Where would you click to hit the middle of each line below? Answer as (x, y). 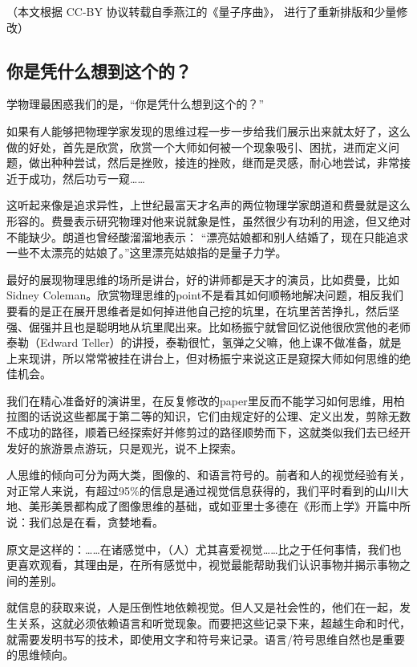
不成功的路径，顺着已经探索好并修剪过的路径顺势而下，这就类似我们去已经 (203, 432)
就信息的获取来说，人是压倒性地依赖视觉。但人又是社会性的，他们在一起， (203, 607)
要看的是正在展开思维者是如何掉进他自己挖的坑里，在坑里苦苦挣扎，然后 (197, 310)
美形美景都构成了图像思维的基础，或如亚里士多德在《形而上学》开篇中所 (219, 506)
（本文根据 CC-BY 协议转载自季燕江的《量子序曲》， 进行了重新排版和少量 (202, 11)
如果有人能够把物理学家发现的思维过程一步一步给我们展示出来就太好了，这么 (208, 130)
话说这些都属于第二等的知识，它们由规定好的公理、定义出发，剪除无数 (225, 416)
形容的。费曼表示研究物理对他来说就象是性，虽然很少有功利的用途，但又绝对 (208, 220)
